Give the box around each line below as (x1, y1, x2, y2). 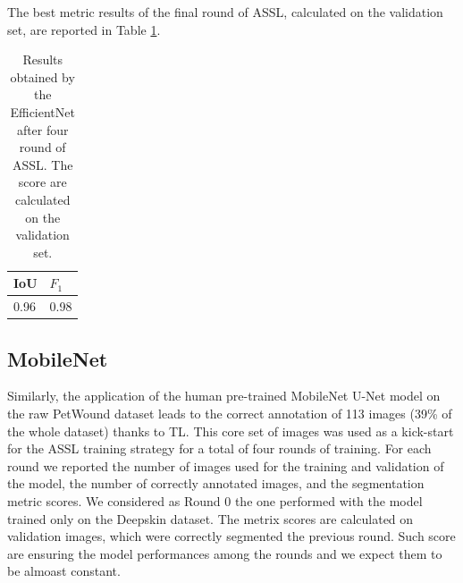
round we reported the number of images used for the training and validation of (7, 456, 444, 475)
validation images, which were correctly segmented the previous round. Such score (7, 527, 456, 545)
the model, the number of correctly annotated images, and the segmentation (7, 474, 425, 493)
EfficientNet (10, 102, 75, 121)
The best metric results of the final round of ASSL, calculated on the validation (7, 3, 443, 21)
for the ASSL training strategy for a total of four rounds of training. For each (7, 439, 432, 458)
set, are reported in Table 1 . (7, 20, 161, 38)
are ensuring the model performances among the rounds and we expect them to (7, 544, 442, 562)
